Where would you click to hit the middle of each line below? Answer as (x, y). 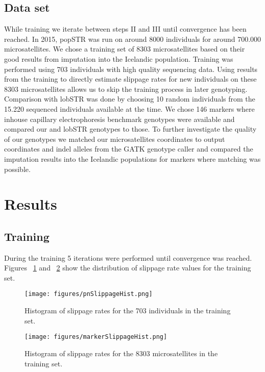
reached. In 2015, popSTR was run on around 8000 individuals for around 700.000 (133, 39)
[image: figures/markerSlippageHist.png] (96, 337)
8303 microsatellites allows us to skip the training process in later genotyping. (126, 89)
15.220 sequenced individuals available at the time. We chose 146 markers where (129, 108)
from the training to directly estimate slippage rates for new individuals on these (130, 79)
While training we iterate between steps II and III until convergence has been (125, 29)
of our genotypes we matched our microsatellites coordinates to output (115, 139)
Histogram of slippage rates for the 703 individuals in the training (128, 311)
